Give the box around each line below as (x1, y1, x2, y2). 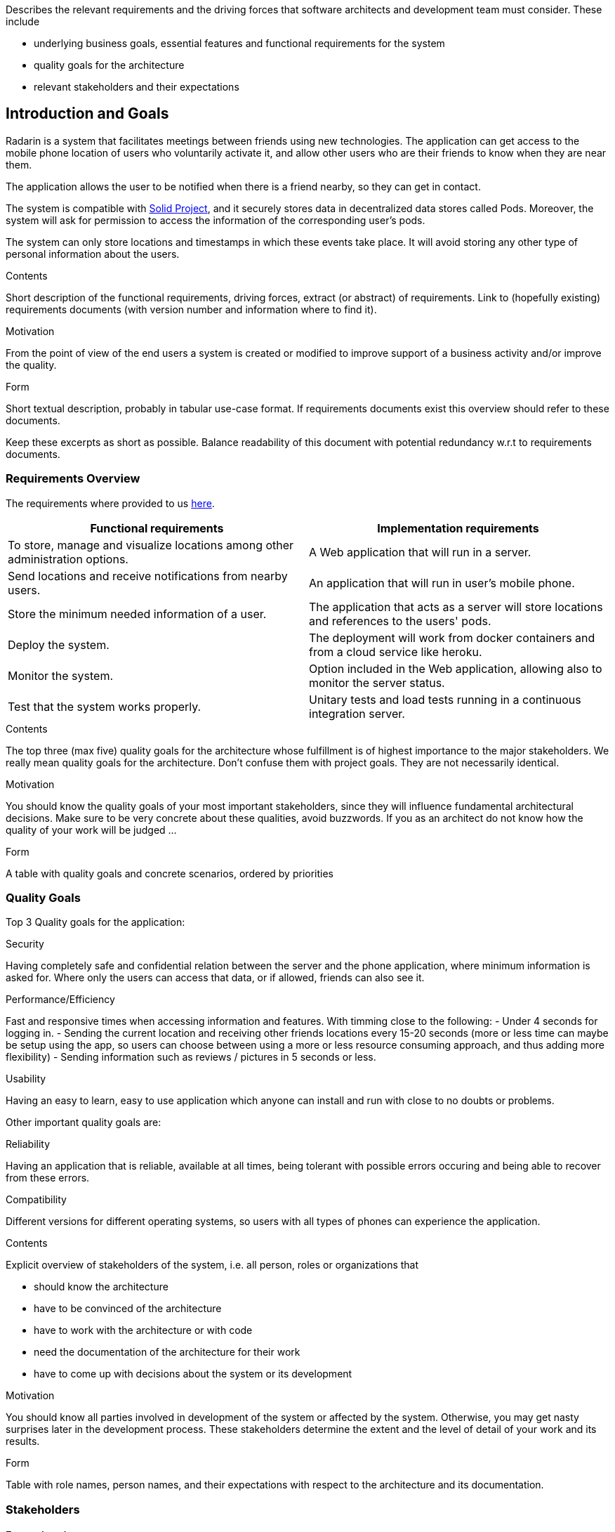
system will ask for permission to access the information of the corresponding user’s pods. (6, 214, 425, 226)
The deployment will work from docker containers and (309, 630, 595, 645)
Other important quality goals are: (6, 1116, 161, 1129)
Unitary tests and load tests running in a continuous (309, 692, 581, 707)
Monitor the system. (8, 668, 114, 683)
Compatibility (6, 1193, 67, 1206)
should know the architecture (34, 1281, 168, 1293)
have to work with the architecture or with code (34, 1324, 253, 1337)
